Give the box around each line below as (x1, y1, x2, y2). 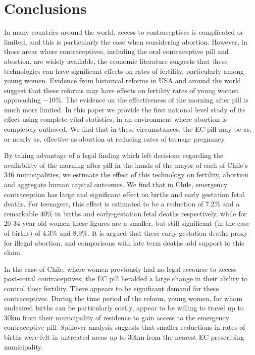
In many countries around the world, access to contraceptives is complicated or (4, 27, 244, 37)
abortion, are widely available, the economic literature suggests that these (4, 55, 228, 66)
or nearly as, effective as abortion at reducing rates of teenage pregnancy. (4, 133, 226, 144)
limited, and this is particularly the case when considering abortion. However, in (4, 36, 248, 47)
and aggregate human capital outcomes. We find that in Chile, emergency (4, 179, 228, 190)
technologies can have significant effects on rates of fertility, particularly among (4, 65, 244, 76)
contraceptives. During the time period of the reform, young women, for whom (4, 293, 243, 303)
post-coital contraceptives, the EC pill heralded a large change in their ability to (4, 273, 248, 284)
